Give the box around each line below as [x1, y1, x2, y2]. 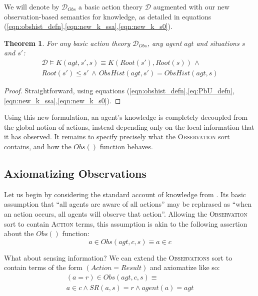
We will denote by [4, 1, 59, 11]
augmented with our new [153, 1, 229, 11]
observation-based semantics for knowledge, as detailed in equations [4, 11, 211, 21]
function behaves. [99, 141, 153, 151]
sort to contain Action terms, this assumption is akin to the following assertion [4, 218, 247, 229]
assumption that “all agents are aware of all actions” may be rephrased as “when [4, 199, 252, 209]
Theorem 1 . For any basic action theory [4, 37, 130, 48]
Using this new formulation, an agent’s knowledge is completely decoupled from [4, 112, 248, 122]
